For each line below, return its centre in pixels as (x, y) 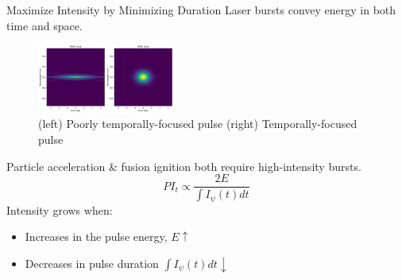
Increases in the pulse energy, (96, 236)
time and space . (44, 25)
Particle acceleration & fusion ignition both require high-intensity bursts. (184, 166)
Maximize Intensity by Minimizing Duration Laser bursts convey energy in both (201, 10)
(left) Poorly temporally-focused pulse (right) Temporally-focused (198, 124)
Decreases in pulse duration (92, 263)
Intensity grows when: (60, 209)
